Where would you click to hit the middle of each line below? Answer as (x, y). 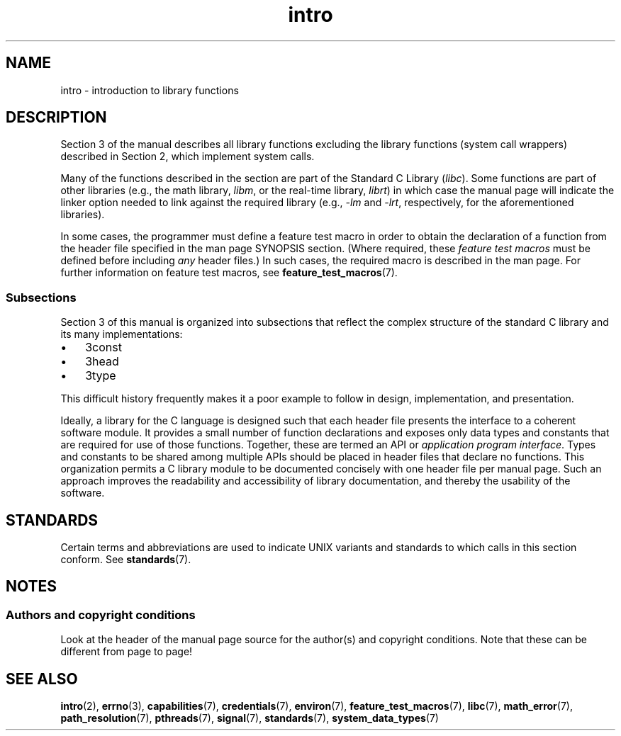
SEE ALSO (42, 679)
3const (103, 347)
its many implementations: (122, 334)
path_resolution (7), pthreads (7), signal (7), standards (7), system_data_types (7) (250, 718)
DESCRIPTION (56, 118)
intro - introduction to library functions (150, 90)
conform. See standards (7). (126, 560)
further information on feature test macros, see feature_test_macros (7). (229, 273)
